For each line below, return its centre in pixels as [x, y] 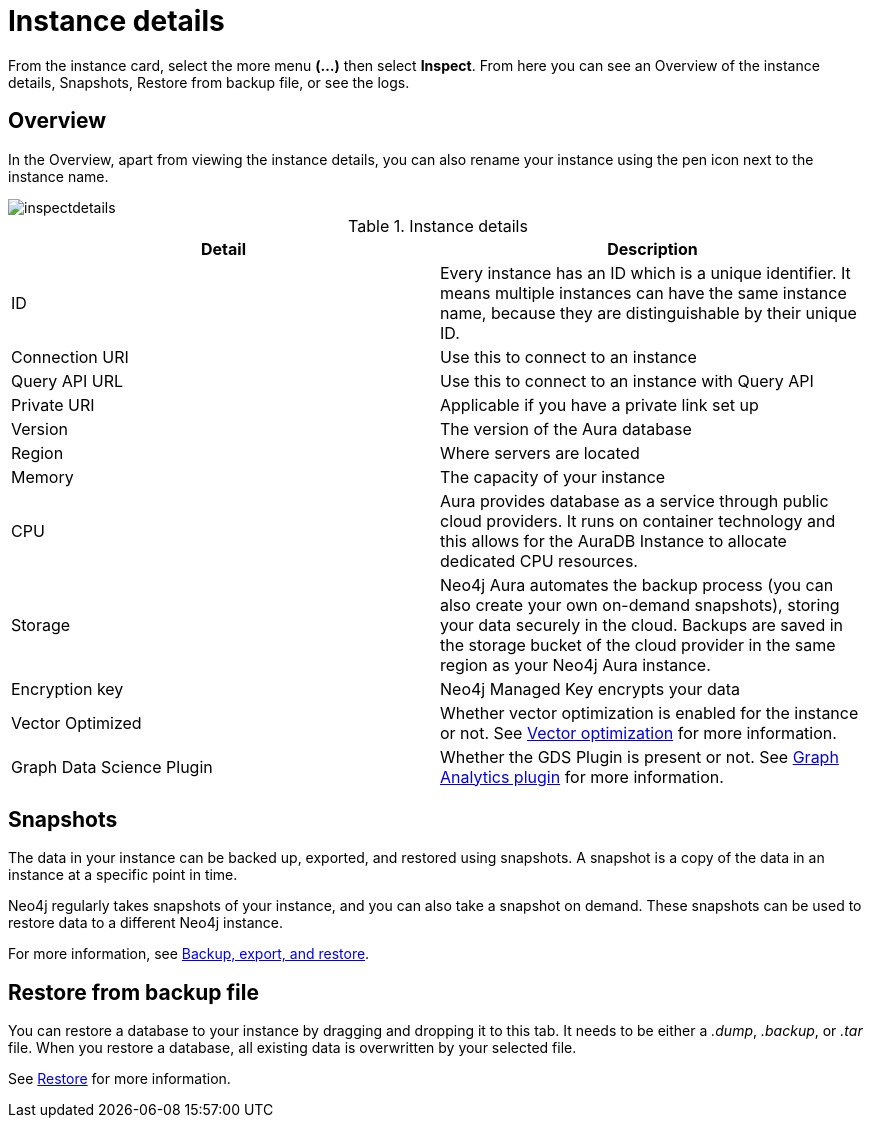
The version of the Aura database [566, 428]
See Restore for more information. [119, 1079]
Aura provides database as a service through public [634, 500]
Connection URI [70, 356]
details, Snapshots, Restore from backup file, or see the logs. [209, 82]
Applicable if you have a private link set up [599, 404]
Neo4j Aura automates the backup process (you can [637, 584]
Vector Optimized [76, 722]
